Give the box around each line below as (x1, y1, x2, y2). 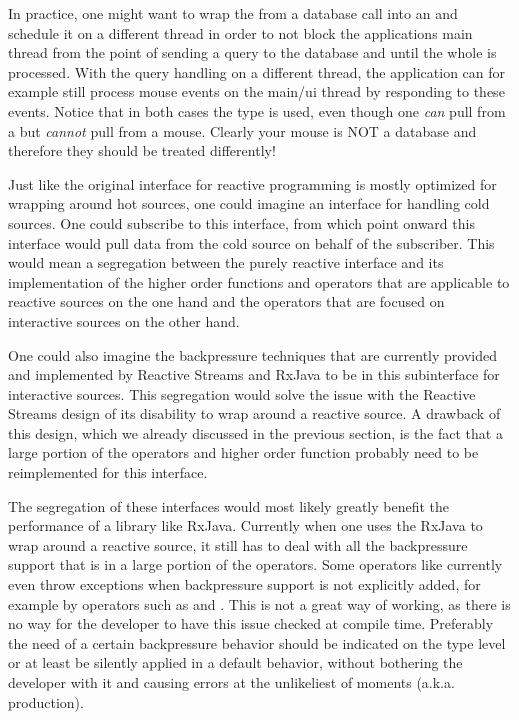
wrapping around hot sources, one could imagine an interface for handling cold (8, 193, 490, 214)
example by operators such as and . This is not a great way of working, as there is (8, 593, 511, 614)
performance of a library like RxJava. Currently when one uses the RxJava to (8, 515, 483, 536)
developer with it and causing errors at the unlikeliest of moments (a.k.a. (8, 672, 455, 692)
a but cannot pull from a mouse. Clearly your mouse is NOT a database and (8, 120, 477, 141)
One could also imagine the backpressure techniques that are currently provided (8, 344, 497, 365)
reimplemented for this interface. (8, 462, 208, 483)
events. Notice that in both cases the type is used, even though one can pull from (8, 100, 506, 121)
